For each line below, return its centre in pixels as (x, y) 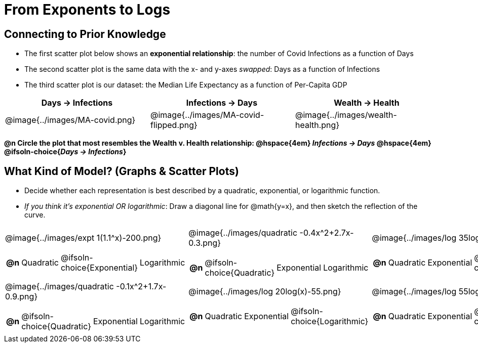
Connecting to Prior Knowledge (85, 34)
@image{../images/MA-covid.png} (70, 120)
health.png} (317, 125)
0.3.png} (205, 243)
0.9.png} (22, 297)
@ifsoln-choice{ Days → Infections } (65, 152)
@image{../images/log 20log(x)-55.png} (265, 292)
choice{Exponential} (99, 268)
